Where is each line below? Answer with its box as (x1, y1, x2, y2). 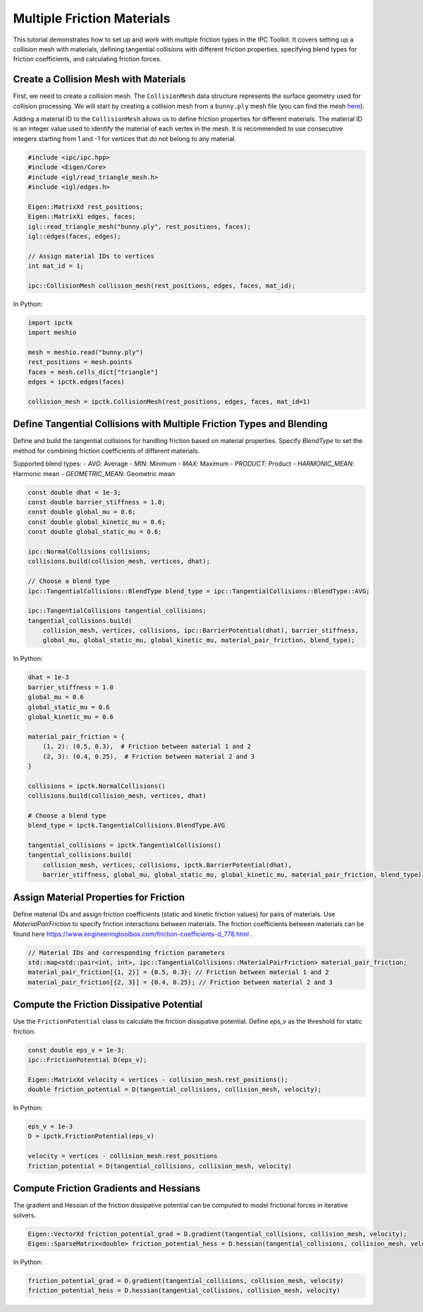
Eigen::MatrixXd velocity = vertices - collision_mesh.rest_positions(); (27, 1076, 288, 1083)
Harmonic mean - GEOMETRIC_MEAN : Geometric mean (13, 469, 176, 478)
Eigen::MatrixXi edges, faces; (27, 212, 137, 221)
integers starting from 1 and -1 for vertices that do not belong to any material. (13, 134, 236, 142)
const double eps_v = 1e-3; (27, 1046, 125, 1054)
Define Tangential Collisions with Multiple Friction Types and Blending (13, 418, 328, 430)
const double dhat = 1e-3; (27, 488, 121, 497)
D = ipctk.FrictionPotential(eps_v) (27, 1132, 155, 1141)
